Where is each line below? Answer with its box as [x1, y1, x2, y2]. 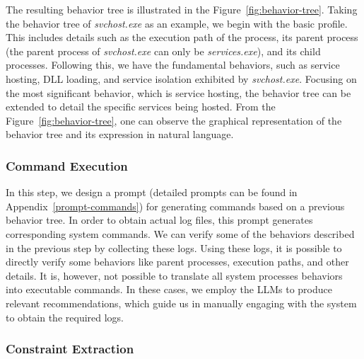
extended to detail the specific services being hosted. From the [6, 99, 276, 114]
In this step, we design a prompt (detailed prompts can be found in [6, 185, 298, 200]
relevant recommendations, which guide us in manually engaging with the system [6, 295, 357, 310]
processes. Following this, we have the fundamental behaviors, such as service [6, 57, 340, 72]
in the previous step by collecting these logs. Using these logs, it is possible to [6, 240, 342, 255]
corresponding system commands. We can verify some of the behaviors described [6, 226, 355, 241]
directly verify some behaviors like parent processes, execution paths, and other [6, 254, 349, 269]
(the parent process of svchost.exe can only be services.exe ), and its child [6, 43, 321, 58]
